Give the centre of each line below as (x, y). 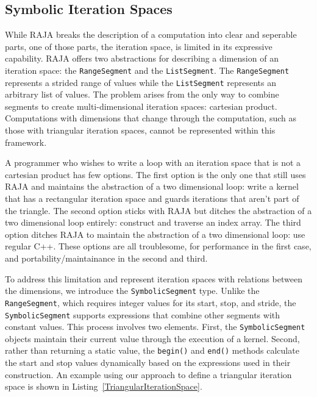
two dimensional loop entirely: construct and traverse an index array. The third (153, 222)
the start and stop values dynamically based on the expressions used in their (148, 363)
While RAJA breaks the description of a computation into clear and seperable (151, 34)
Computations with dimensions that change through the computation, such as (151, 118)
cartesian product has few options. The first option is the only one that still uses (155, 174)
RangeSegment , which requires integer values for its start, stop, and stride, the (151, 302)
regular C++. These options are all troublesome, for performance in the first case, (158, 246)
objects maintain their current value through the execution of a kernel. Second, (152, 338)
